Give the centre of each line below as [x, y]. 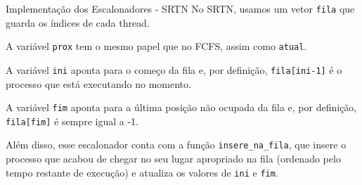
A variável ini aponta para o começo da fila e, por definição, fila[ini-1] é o [174, 69]
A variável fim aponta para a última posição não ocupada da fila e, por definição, [181, 107]
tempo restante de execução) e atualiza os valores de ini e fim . [142, 172]
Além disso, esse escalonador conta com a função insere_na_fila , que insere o [176, 145]
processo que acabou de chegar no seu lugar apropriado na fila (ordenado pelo [173, 159]
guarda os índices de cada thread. [78, 22]
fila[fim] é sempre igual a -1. [72, 121]
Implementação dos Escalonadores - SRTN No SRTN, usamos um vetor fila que [180, 8]
